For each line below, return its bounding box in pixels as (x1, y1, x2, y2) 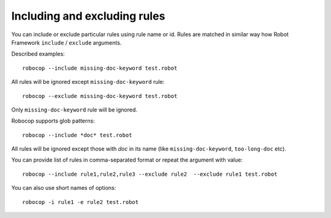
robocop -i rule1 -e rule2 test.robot (22, 198, 139, 205)
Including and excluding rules (11, 9, 165, 23)
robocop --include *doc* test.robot (22, 132, 132, 138)
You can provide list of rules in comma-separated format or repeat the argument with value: (11, 156, 243, 163)
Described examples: (11, 50, 65, 58)
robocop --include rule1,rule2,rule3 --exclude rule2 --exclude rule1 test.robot (22, 170, 278, 178)
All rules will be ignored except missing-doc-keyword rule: (11, 78, 165, 86)
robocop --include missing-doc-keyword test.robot (22, 64, 178, 72)
